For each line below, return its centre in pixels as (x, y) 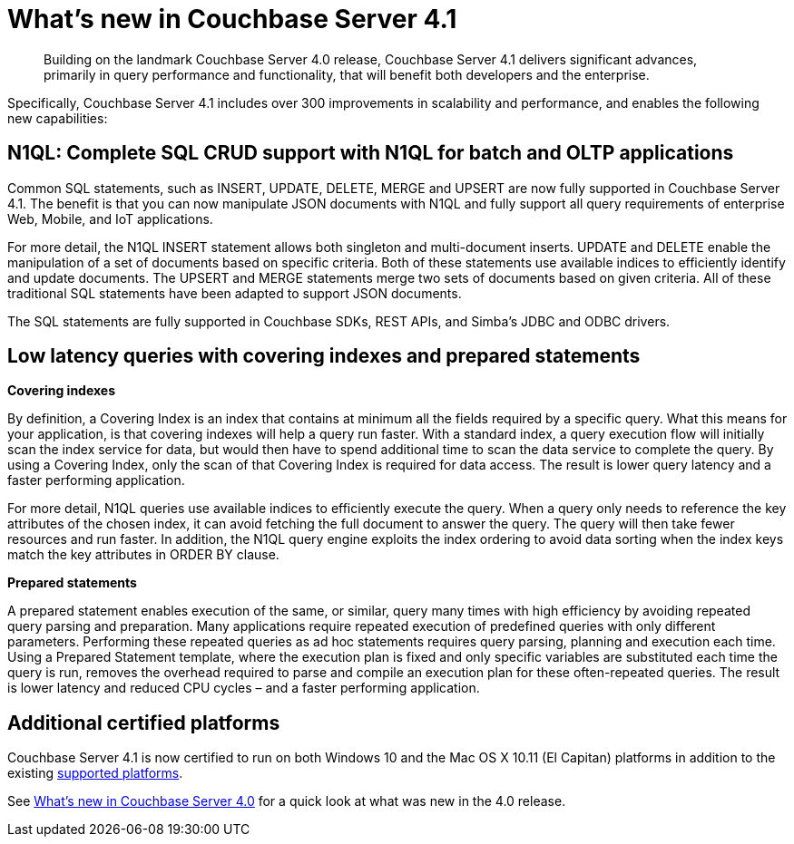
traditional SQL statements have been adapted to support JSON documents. (235, 293)
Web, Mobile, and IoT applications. (110, 218)
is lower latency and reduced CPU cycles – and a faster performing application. (244, 688)
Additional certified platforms (144, 723)
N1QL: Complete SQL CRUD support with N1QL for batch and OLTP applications (371, 153)
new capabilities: (58, 118)
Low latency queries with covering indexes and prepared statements (324, 356)
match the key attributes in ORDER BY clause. (143, 555)
